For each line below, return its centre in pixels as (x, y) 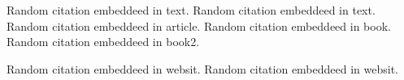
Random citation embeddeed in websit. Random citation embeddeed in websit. (202, 68)
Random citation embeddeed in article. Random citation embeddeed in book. (199, 25)
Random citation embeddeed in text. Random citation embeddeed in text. (191, 10)
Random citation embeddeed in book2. (103, 42)
